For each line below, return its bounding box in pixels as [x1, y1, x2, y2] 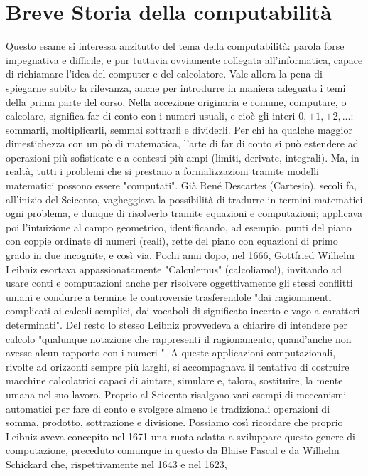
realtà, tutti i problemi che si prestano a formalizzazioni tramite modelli [6, 164, 319, 179]
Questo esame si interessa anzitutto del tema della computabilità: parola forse [6, 38, 345, 53]
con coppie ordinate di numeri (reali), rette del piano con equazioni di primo [6, 233, 338, 248]
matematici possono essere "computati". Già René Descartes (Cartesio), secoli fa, [6, 178, 357, 193]
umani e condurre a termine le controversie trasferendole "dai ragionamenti [6, 289, 332, 304]
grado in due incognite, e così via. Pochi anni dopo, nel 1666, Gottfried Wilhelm [6, 248, 355, 263]
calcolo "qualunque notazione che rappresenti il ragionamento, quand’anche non [6, 331, 352, 346]
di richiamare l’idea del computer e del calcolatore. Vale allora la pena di [6, 66, 323, 81]
